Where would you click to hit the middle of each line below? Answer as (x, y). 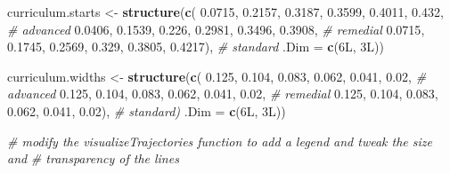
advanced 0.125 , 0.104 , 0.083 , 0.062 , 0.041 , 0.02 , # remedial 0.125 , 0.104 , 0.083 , (223, 94)
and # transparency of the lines (93, 158)
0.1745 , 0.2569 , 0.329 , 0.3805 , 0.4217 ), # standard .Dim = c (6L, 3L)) (196, 47)
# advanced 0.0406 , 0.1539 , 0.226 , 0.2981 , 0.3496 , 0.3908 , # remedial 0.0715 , (216, 29)
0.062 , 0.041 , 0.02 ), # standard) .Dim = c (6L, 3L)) (147, 110)
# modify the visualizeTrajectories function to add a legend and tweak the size (220, 141)
